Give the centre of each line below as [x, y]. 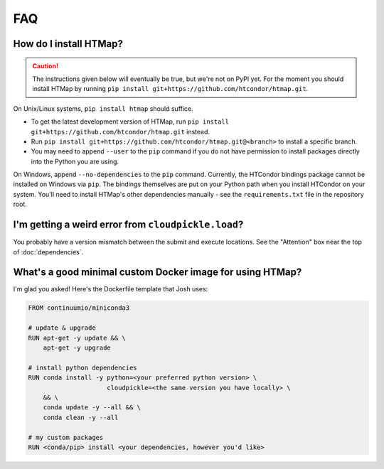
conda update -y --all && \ [92, 408]
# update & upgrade [62, 328]
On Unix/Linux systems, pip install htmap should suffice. [103, 108]
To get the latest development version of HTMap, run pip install [130, 122]
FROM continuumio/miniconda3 [79, 308]
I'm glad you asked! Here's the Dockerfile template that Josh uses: [111, 289]
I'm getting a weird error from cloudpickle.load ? [128, 225]
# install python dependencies [83, 367]
